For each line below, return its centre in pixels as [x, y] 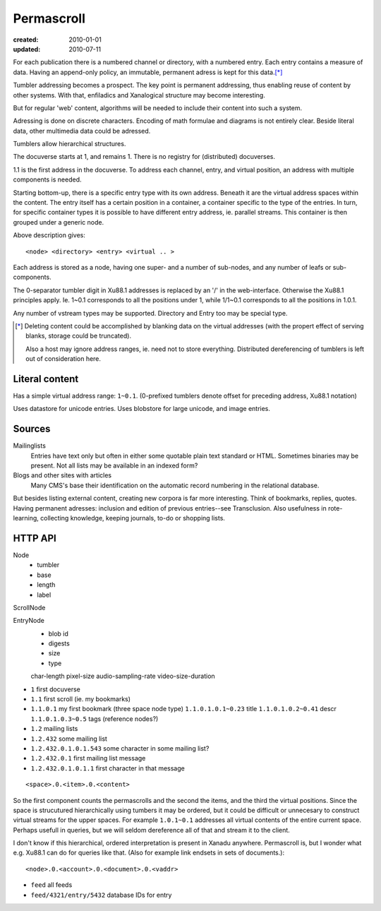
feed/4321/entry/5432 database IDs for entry [101, 895]
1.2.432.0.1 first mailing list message [88, 758]
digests [59, 643]
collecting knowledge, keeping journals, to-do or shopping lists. [133, 518]
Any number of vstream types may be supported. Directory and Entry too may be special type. [150, 313]
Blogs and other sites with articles [62, 475]
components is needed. [47, 179]
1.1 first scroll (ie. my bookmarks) [80, 699]
